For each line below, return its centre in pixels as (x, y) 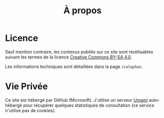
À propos (82, 11)
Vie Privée (27, 87)
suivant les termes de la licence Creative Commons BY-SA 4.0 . (68, 57)
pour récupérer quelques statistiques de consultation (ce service (89, 105)
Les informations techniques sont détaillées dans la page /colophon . (74, 66)
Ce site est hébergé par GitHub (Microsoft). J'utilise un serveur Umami (77, 100)
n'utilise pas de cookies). (30, 110)
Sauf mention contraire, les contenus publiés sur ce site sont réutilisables (79, 52)
